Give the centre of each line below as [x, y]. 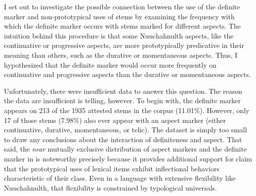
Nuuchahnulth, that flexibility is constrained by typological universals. [110, 187]
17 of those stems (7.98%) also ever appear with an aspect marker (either [115, 120]
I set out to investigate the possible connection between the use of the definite [122, 6]
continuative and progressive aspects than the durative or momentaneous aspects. [128, 74]
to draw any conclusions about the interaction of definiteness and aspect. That [123, 139]
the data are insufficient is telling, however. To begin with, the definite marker [123, 100]
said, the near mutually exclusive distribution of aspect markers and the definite [126, 149]
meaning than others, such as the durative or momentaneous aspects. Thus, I [121, 55]
